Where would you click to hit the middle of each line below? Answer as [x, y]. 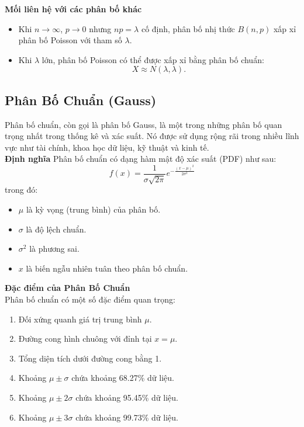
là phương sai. [54, 249]
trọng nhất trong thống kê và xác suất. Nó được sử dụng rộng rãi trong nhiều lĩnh [152, 136]
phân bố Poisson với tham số [70, 40]
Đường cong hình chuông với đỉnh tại [85, 339]
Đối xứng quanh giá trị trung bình [80, 319]
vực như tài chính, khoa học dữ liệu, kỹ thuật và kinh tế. [107, 147]
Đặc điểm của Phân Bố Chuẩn [68, 288]
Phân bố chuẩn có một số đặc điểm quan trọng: [90, 299]
